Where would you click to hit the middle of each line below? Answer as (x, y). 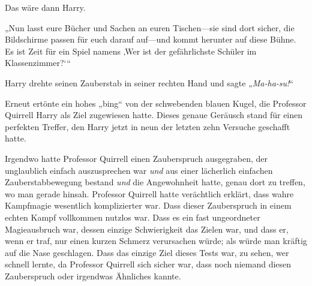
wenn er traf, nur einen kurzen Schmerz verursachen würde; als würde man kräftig (156, 241)
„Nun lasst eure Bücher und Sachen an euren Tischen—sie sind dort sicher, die (150, 27)
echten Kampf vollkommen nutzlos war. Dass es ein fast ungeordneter (133, 217)
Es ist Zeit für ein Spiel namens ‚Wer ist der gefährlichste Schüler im (131, 51)
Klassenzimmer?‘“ (38, 63)
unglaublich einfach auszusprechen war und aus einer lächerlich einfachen (139, 170)
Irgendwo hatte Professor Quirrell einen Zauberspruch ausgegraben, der (136, 158)
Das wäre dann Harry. (45, 7)
